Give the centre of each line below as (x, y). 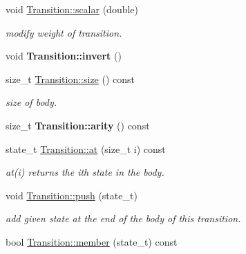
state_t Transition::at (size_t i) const (86, 148)
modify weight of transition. (64, 32)
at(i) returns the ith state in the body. (85, 172)
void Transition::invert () (64, 56)
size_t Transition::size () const (70, 79)
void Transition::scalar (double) (72, 9)
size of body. (31, 102)
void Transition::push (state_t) (72, 195)
